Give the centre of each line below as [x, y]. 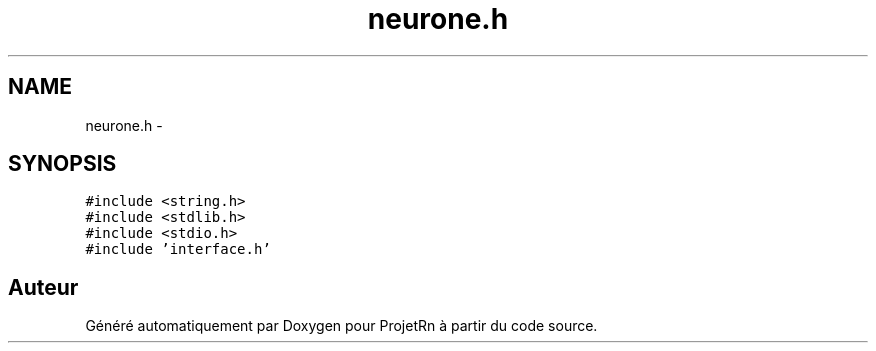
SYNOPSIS [62, 164]
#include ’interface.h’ [178, 249]
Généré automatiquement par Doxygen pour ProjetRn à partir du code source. [341, 326]
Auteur [43, 287]
